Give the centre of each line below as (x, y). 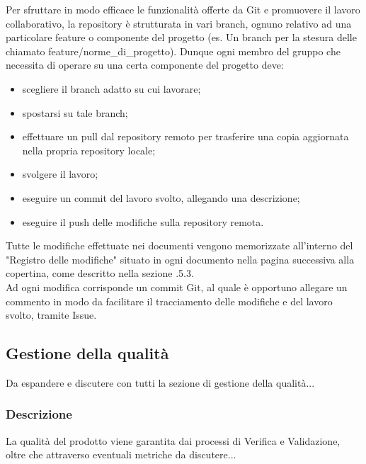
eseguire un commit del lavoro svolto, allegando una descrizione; (161, 197)
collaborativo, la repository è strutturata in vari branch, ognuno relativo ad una (179, 23)
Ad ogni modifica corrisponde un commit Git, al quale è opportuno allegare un (177, 287)
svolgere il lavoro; (60, 174)
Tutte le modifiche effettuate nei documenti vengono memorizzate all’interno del (179, 245)
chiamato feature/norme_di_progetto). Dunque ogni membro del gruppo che (173, 51)
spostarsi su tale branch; (75, 112)
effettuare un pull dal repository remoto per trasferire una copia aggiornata (185, 136)
